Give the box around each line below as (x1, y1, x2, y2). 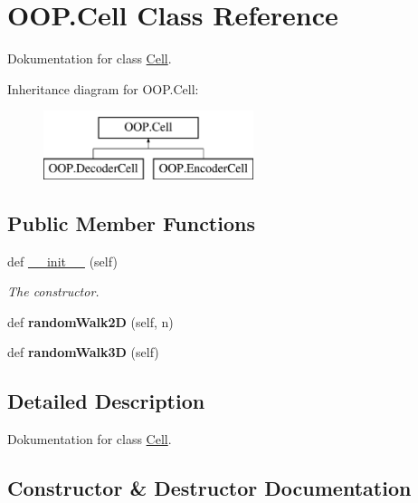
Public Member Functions (7, 208, 255, 237)
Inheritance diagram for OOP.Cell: (7, 79, 199, 98)
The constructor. (7, 282, 100, 301)
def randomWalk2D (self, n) (7, 312, 174, 331)
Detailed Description (7, 387, 205, 415)
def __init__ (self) (7, 251, 118, 270)
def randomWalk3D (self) (7, 343, 159, 362)
